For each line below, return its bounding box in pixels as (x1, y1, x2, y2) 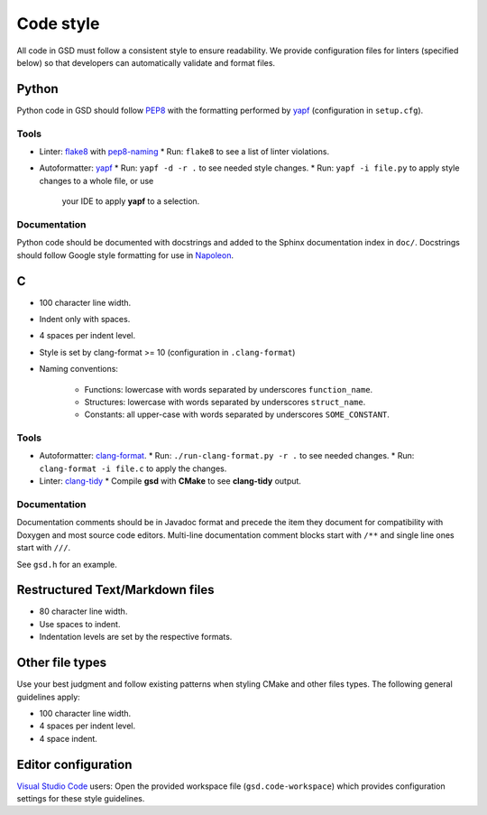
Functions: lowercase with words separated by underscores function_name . (84, 384, 373, 394)
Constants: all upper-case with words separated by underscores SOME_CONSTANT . (84, 409, 390, 420)
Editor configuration (16, 756, 133, 772)
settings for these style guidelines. (16, 793, 145, 804)
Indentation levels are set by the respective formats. (39, 632, 233, 643)
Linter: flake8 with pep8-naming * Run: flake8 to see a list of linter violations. (39, 145, 329, 157)
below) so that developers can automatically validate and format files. (16, 57, 275, 68)
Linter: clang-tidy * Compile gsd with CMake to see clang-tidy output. (39, 476, 302, 486)
